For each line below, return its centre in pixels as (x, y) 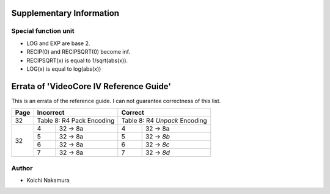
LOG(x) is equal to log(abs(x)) (64, 69)
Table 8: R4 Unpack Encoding (164, 121)
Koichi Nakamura (48, 180)
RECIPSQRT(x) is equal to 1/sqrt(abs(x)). (77, 60)
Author (22, 168)
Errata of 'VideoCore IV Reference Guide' (91, 86)
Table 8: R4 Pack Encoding (76, 121)
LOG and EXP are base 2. (58, 43)
